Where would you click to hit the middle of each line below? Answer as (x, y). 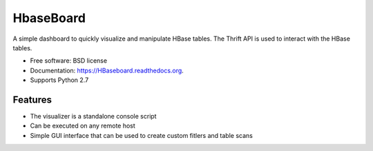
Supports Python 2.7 (59, 80)
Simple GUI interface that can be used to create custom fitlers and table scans (142, 135)
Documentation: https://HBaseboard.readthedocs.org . (107, 70)
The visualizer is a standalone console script (93, 117)
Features (32, 100)
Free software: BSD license (68, 61)
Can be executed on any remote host (83, 126)
